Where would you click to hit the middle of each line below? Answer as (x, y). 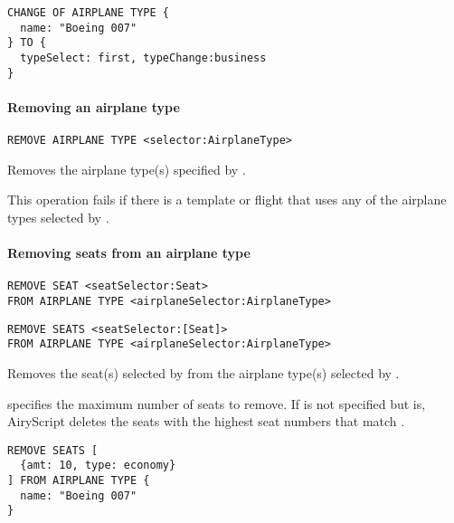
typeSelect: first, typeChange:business (143, 57)
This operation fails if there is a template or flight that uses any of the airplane (227, 200)
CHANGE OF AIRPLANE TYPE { (88, 13)
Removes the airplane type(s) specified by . (127, 169)
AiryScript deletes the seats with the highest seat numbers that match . (206, 421)
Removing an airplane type (94, 106)
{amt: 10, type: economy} (98, 466)
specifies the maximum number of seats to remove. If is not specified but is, (217, 403)
